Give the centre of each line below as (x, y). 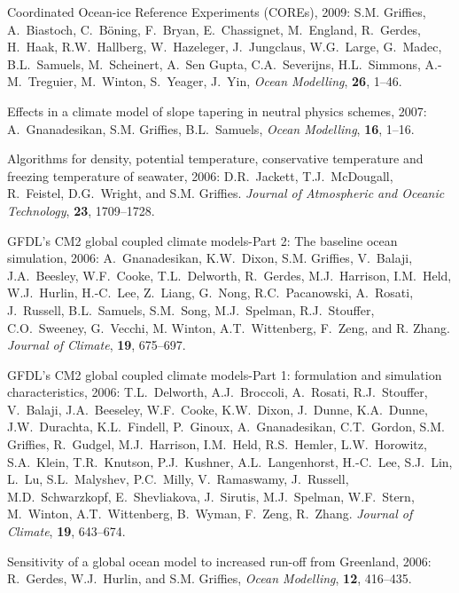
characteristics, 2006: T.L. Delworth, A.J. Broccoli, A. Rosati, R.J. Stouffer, (218, 392)
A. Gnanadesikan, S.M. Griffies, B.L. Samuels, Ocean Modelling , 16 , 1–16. (211, 128)
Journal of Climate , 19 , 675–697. (97, 345)
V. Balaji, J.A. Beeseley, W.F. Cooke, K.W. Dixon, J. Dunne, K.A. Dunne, (218, 409)
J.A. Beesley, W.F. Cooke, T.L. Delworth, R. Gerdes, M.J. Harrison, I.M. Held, (229, 275)
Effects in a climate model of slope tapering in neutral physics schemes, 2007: (217, 111)
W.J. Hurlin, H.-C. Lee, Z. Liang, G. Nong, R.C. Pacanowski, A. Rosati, (210, 293)
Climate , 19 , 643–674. (66, 531)
